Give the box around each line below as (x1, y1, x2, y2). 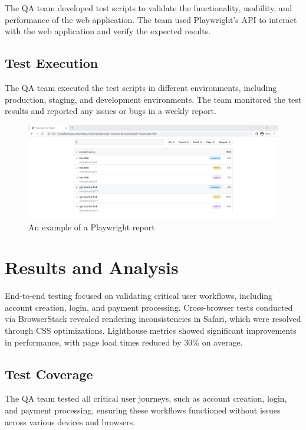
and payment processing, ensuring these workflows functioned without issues (5, 404, 281, 416)
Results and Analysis (5, 255, 179, 279)
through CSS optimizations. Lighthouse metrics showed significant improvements (5, 324, 297, 337)
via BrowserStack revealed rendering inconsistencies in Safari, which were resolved (5, 312, 301, 325)
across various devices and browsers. (5, 415, 136, 428)
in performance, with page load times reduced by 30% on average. (5, 335, 243, 348)
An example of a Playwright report (28, 220, 155, 233)
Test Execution (5, 54, 98, 72)
